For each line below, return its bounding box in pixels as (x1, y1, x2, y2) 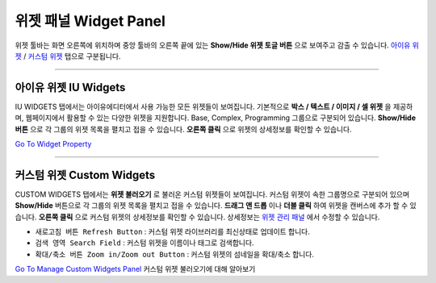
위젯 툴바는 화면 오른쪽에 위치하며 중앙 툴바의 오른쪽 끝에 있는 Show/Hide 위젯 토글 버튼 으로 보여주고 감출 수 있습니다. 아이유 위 (15, 40, 419, 50)
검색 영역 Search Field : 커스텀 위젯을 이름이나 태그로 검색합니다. (35, 238, 254, 248)
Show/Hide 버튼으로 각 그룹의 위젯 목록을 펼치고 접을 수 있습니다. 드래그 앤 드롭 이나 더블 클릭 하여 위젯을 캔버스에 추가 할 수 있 (15, 201, 417, 210)
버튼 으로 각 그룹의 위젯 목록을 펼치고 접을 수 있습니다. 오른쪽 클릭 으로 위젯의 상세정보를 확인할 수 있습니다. (15, 124, 352, 134)
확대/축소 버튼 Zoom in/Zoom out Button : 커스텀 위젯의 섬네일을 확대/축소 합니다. (35, 249, 315, 259)
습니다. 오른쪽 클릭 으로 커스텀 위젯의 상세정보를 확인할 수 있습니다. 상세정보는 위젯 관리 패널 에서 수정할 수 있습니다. (15, 212, 380, 222)
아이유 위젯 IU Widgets (15, 81, 126, 94)
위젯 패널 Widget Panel (15, 12, 166, 30)
